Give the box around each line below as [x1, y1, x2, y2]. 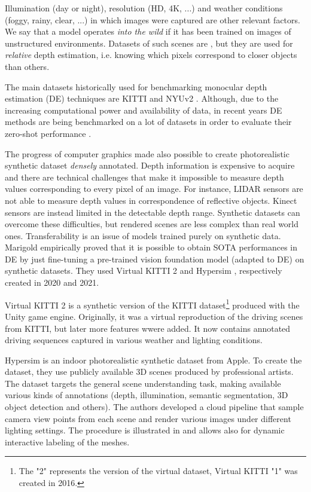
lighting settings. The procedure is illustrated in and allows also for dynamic [5, 424, 285, 436]
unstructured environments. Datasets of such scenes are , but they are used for [5, 36, 293, 49]
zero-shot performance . [5, 127, 92, 139]
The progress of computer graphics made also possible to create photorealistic [5, 147, 289, 160]
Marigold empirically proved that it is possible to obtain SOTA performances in [5, 241, 297, 253]
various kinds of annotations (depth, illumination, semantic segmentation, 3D [5, 389, 288, 401]
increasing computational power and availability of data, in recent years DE [5, 103, 282, 116]
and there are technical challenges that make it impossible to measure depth [5, 170, 284, 183]
